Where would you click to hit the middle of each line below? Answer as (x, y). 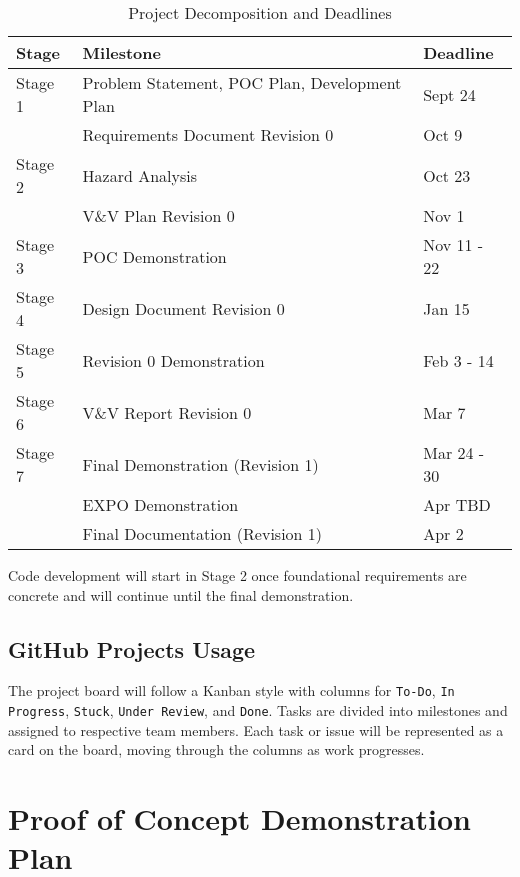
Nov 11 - (453, 244)
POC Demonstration (154, 256)
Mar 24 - (454, 452)
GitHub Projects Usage (132, 648)
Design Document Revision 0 (183, 308)
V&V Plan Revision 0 (158, 215)
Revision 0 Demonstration (173, 360)
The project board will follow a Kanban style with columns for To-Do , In (231, 690)
